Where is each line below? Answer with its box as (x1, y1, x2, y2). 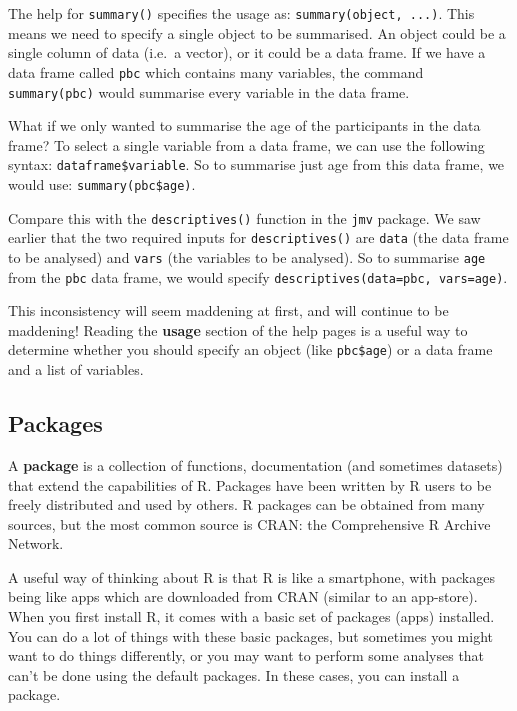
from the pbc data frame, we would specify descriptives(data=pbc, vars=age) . (8, 266, 508, 287)
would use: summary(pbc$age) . (8, 174, 196, 194)
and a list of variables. (8, 359, 144, 380)
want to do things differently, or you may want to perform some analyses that (8, 645, 485, 666)
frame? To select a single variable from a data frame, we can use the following (8, 134, 485, 155)
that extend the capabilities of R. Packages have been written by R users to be (8, 474, 492, 495)
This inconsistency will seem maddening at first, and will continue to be (8, 300, 449, 321)
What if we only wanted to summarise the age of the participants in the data (8, 115, 481, 136)
